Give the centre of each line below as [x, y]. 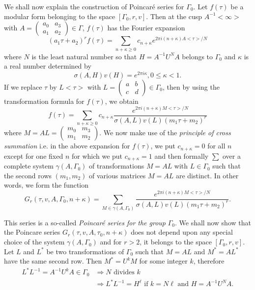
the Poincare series [32, 232]
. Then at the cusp [174, 16]
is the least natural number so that [84, 56]
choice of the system [34, 242]
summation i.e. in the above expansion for [67, 146]
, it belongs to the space [176, 242]
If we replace [23, 86]
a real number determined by [48, 66]
